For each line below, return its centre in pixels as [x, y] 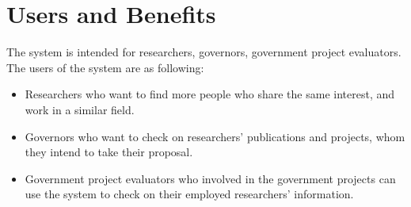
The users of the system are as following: [105, 67]
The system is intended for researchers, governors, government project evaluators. [204, 52]
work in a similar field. [80, 109]
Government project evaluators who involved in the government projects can [210, 178]
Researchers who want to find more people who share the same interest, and [210, 94]
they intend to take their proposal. [109, 152]
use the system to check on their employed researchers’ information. [189, 194]
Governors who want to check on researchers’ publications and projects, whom [215, 136]
